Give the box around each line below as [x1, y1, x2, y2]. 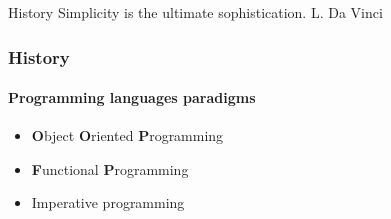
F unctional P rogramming [31, 158, 189, 179]
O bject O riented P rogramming [31, 125, 224, 146]
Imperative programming [31, 192, 185, 213]
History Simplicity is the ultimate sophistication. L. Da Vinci [8, 2, 383, 22]
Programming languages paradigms [8, 87, 256, 108]
